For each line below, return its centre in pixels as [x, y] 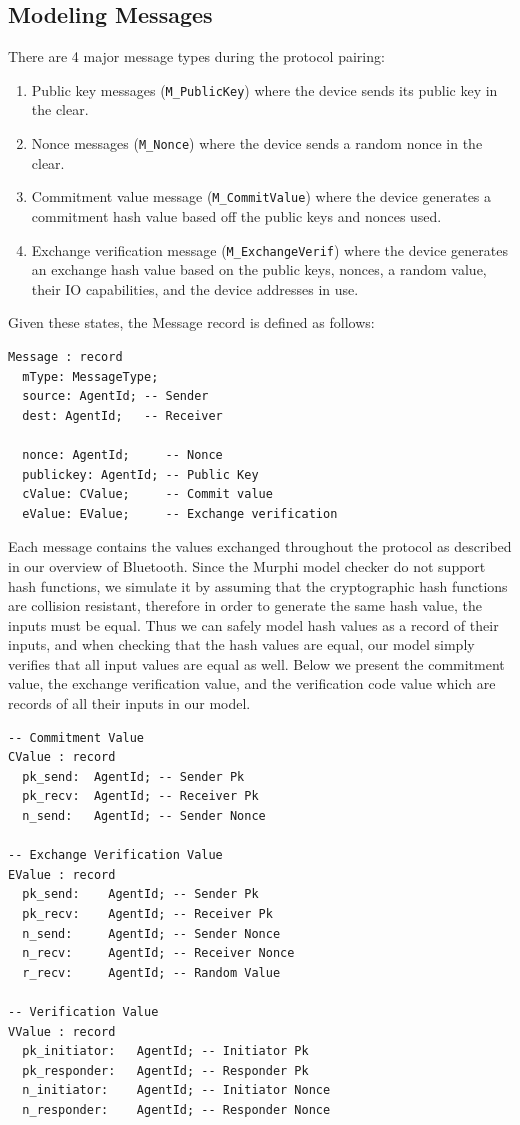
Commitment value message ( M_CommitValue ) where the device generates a [261, 196]
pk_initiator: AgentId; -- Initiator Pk [165, 1051]
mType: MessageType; [90, 376]
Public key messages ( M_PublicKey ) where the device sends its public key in [264, 89]
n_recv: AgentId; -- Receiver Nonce [158, 953]
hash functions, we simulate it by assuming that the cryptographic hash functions [258, 585]
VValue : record [62, 1031]
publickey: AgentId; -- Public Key [140, 474]
